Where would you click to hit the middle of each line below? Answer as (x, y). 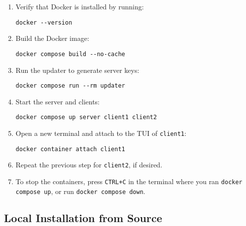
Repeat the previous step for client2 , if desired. (89, 165)
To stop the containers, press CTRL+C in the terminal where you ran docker (129, 181)
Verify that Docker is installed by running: (80, 6)
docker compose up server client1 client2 (86, 117)
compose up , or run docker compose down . (80, 191)
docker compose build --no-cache (70, 54)
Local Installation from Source (83, 217)
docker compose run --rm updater (70, 86)
